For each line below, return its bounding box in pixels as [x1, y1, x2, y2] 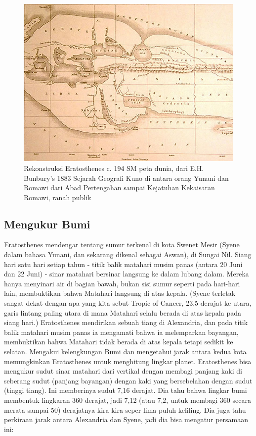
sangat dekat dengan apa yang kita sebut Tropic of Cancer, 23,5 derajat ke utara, [4, 298, 252, 308]
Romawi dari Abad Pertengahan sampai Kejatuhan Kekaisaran [24, 182, 215, 193]
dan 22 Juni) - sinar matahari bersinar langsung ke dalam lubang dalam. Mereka [4, 269, 249, 279]
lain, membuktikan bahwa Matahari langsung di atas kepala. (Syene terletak [4, 288, 236, 298]
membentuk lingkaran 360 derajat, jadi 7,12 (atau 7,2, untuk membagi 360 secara [4, 394, 251, 405]
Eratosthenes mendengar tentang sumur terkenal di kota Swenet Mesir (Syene [4, 239, 240, 250]
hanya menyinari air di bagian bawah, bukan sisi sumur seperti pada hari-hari [4, 278, 240, 288]
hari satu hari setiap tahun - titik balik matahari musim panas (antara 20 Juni [4, 259, 243, 269]
